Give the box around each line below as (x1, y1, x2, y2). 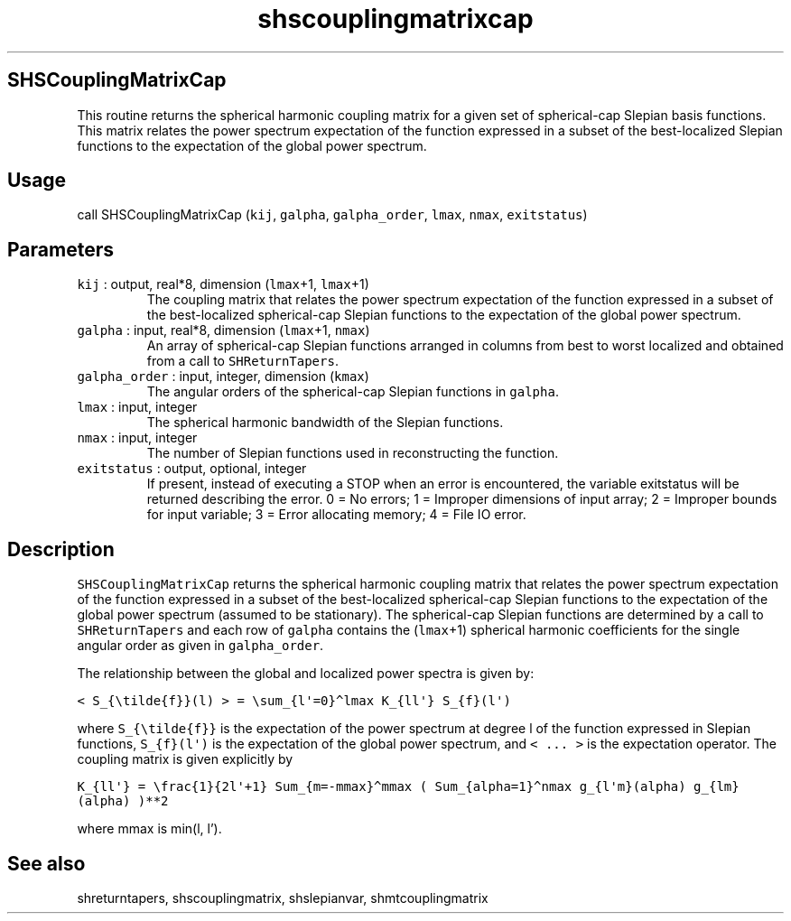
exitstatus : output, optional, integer (77, 460, 307, 477)
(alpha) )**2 (77, 794, 169, 809)
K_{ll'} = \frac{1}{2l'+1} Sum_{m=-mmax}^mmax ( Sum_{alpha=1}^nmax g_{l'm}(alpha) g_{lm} (77, 779, 740, 795)
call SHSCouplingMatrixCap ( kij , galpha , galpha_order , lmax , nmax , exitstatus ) (77, 207, 588, 223)
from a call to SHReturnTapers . (146, 353, 339, 369)
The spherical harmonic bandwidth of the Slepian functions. (146, 414, 504, 431)
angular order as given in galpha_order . (77, 637, 324, 654)
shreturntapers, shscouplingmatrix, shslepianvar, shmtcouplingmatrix (77, 889, 489, 906)
